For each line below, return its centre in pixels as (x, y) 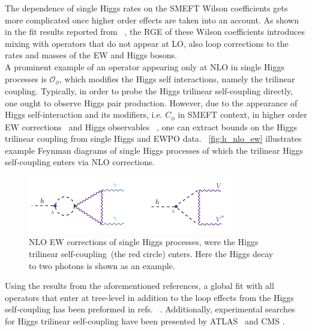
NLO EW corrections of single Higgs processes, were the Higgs (144, 242)
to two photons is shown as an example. (102, 265)
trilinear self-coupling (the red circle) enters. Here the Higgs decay (151, 254)
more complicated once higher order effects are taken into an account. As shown (152, 20)
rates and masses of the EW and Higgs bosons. (91, 55)
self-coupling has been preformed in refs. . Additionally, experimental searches (150, 309)
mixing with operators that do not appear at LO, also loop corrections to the (147, 43)
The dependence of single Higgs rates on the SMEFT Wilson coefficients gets (146, 8)
